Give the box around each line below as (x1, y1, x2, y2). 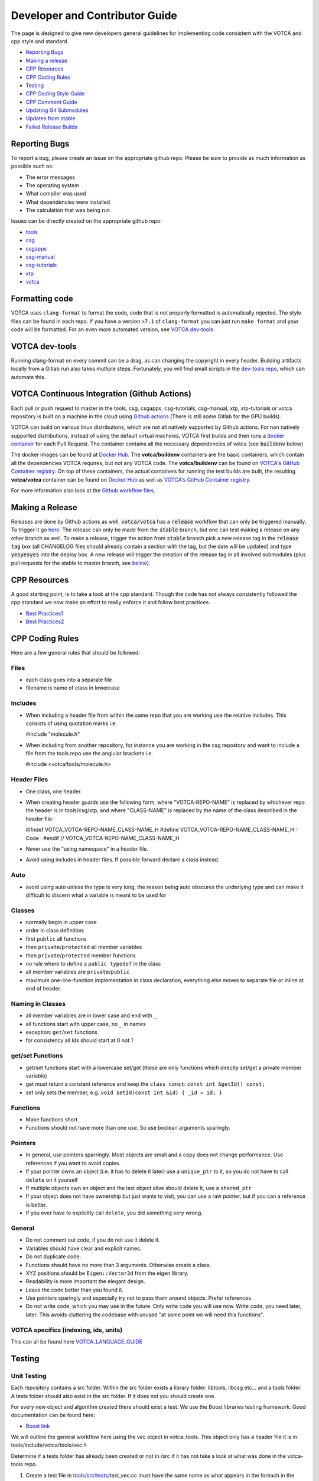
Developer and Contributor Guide (11, 9, 177, 22)
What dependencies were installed (25, 198, 110, 206)
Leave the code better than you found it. (25, 1286, 124, 1293)
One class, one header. (25, 788, 82, 795)
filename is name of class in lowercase (25, 684, 121, 691)
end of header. (25, 985, 62, 992)
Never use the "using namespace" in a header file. (25, 845, 149, 852)
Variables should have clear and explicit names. (25, 1245, 142, 1252)
